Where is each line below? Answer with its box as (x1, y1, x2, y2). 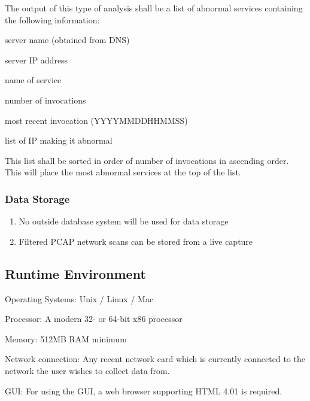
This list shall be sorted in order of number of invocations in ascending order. (5, 154, 289, 166)
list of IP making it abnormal (5, 134, 113, 147)
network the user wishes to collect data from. (5, 364, 170, 376)
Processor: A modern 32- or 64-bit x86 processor (5, 312, 183, 325)
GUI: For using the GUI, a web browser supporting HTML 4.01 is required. (5, 384, 282, 397)
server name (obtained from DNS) (5, 34, 130, 46)
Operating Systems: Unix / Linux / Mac (5, 292, 154, 305)
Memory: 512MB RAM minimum (5, 332, 127, 345)
